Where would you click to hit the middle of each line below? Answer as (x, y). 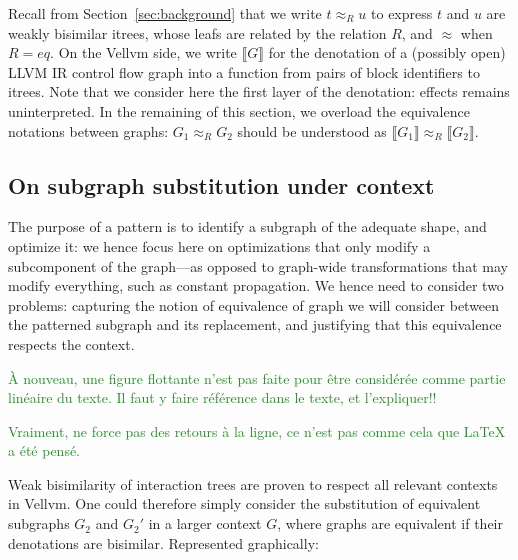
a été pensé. (44, 450)
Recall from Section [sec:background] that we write (165, 13)
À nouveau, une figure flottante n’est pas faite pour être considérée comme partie (257, 377)
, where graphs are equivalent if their (390, 523)
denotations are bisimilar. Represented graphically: (163, 542)
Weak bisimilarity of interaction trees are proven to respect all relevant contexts (253, 483)
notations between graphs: (88, 130)
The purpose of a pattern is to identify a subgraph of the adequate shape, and (247, 226)
